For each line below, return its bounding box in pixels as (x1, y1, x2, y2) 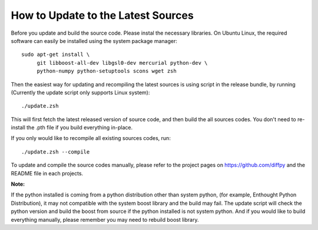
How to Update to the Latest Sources (11, 9, 194, 22)
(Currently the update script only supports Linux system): (11, 89, 150, 96)
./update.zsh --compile (21, 148, 90, 155)
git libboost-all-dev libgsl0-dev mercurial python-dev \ (37, 59, 208, 66)
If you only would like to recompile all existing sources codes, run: (11, 135, 171, 142)
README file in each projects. (11, 169, 84, 176)
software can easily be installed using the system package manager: (11, 37, 178, 44)
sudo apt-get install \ (21, 51, 90, 58)
